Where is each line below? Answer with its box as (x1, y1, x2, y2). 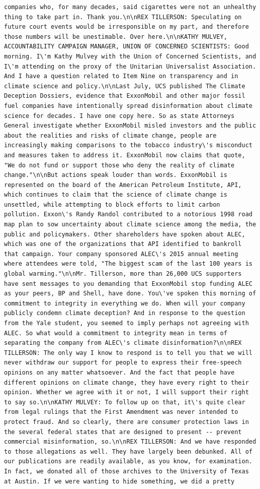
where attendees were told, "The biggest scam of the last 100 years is (4, 260, 252, 268)
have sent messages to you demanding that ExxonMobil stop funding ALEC (4, 280, 252, 287)
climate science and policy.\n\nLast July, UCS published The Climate (4, 82, 245, 90)
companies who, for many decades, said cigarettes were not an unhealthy (4, 4, 256, 11)
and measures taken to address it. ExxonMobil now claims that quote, (4, 151, 245, 159)
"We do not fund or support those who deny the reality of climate (4, 161, 235, 169)
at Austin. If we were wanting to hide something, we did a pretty (4, 477, 235, 485)
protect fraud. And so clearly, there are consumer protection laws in (4, 418, 249, 425)
